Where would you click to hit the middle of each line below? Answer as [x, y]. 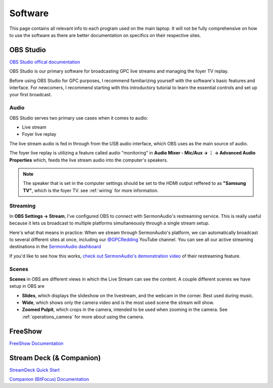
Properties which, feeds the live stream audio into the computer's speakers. [89, 160]
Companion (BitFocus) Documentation [49, 379]
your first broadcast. [31, 95]
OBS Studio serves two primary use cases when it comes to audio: [79, 118]
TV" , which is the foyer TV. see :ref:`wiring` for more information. [91, 190]
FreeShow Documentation [36, 343]
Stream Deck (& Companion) [55, 358]
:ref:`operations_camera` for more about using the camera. [83, 317]
